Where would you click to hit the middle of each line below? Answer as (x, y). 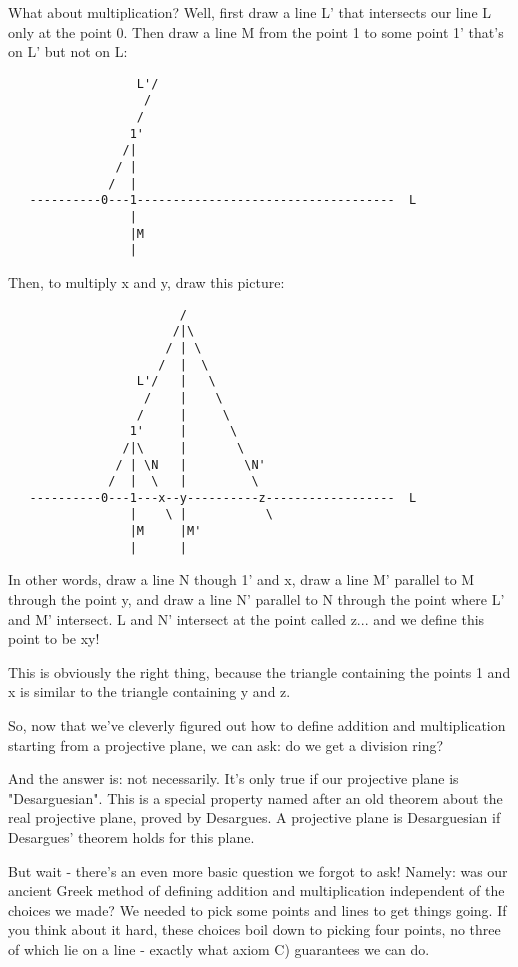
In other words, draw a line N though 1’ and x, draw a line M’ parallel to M (241, 579)
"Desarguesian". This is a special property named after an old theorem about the (255, 797)
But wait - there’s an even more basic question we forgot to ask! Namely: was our (258, 870)
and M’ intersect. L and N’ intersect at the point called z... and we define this (246, 618)
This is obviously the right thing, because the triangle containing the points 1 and (259, 671)
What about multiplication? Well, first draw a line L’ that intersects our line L (250, 12)
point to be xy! (54, 638)
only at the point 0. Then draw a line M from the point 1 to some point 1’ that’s (256, 31)
